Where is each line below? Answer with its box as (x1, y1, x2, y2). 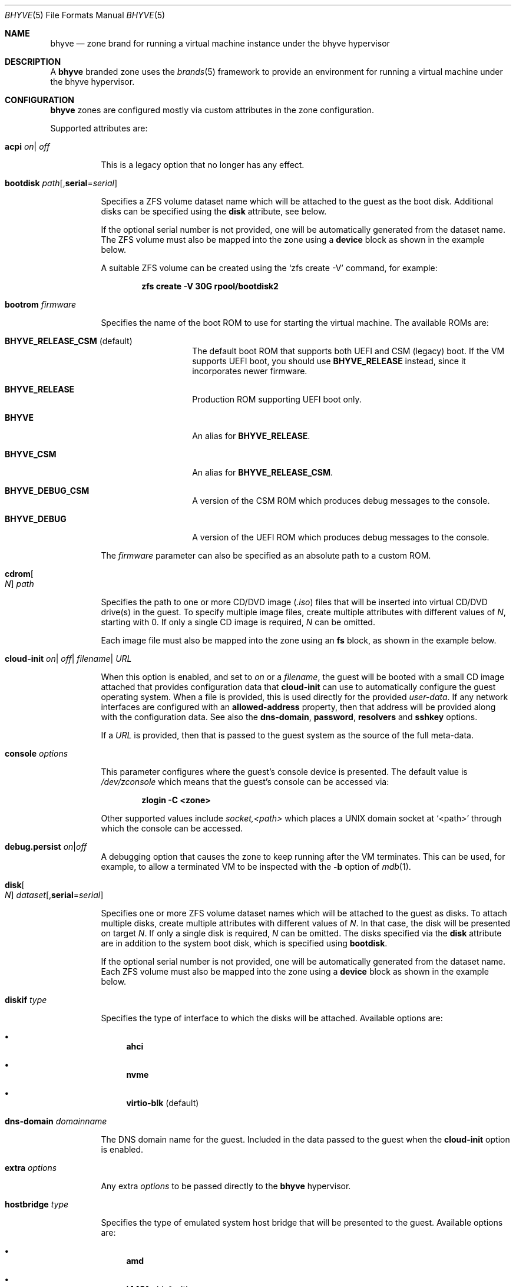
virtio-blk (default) (126, 1098, 199, 1108)
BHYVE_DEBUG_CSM (5, 486, 90, 496)
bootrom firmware (5, 299, 77, 309)
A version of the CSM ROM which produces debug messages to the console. (192, 496, 490, 506)
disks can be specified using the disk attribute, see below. (101, 206, 327, 216)
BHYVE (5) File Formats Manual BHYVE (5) (5, 10, 166, 20)
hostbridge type (5, 1199, 69, 1209)
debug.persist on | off (5, 841, 87, 852)
